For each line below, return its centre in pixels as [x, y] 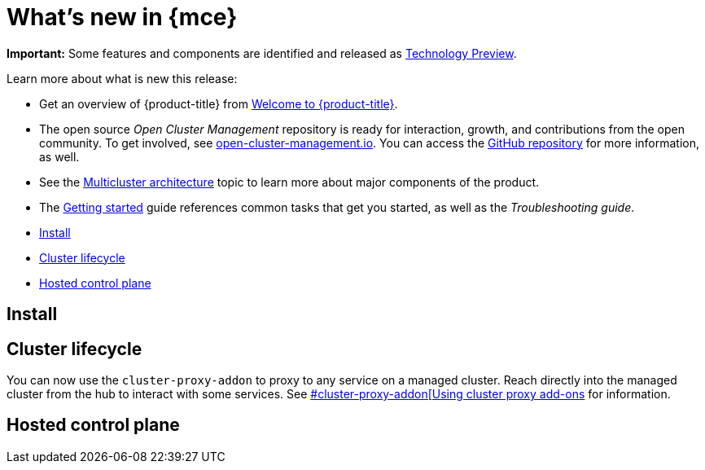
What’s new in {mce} [122, 17]
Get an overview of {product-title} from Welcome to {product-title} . [219, 103]
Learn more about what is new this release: [122, 78]
